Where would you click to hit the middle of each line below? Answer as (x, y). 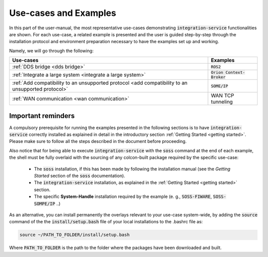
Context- (235, 73)
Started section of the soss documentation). (80, 176)
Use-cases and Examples (63, 13)
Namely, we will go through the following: (51, 51)
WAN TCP (223, 96)
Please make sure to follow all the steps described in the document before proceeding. (98, 141)
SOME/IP (220, 86)
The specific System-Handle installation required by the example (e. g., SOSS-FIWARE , (123, 196)
